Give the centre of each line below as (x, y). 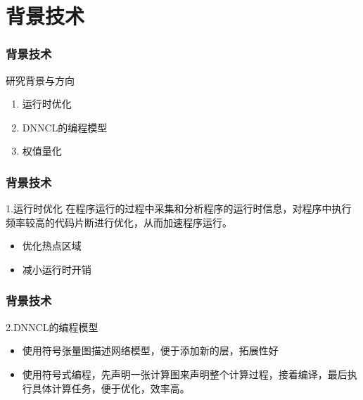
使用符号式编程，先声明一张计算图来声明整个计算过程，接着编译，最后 (185, 374)
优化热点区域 (52, 246)
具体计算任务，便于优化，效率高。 (111, 388)
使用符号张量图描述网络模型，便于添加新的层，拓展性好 (150, 350)
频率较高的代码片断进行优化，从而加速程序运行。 (119, 222)
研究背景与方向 (40, 80)
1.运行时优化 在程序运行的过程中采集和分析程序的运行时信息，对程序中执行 (179, 208)
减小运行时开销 (57, 269)
